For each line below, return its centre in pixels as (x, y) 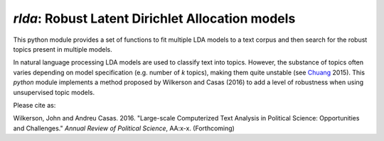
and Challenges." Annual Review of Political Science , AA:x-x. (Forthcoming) (124, 128)
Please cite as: (34, 105)
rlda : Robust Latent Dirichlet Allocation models (154, 18)
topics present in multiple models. (63, 49)
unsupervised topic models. (54, 92)
